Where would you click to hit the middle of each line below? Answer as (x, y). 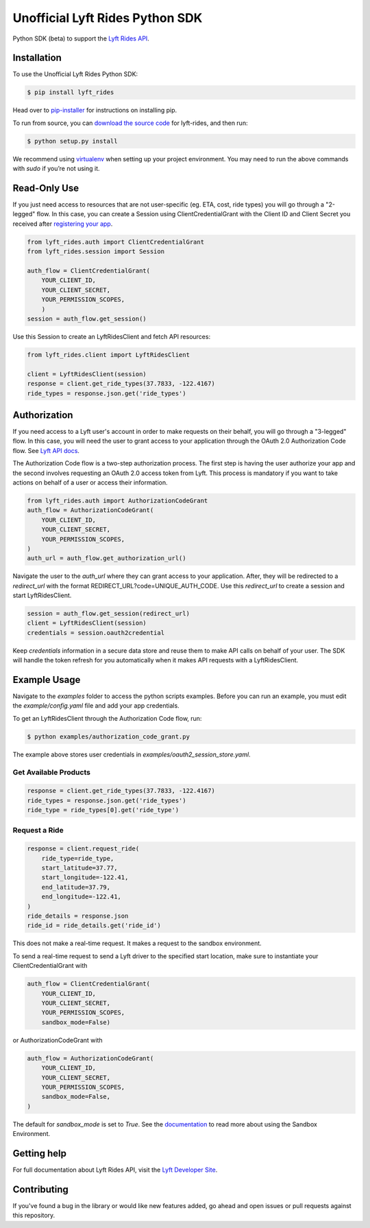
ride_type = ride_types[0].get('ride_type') (103, 810)
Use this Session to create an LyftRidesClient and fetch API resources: (112, 336)
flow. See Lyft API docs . (46, 450)
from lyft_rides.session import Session (96, 252)
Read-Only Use (46, 188)
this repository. (34, 1216)
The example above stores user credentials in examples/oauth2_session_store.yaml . (132, 754)
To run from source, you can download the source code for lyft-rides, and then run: (130, 123)
